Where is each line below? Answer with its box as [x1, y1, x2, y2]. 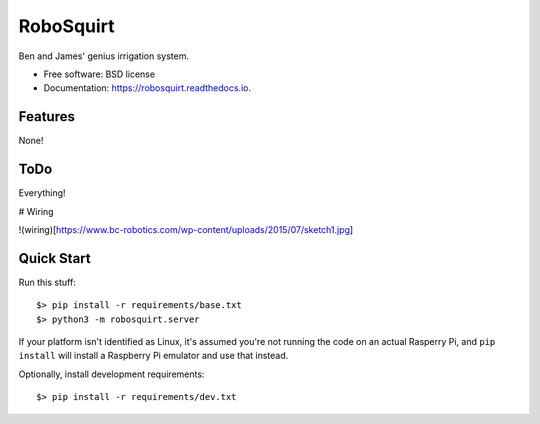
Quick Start [18, 250, 91, 267]
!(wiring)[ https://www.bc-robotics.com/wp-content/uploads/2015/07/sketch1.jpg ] [18, 223, 354, 235]
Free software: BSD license [43, 68, 155, 80]
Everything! [18, 187, 66, 199]
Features [18, 108, 75, 125]
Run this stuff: [18, 276, 77, 288]
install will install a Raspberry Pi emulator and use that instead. [18, 350, 289, 362]
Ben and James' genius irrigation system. [18, 50, 190, 62]
